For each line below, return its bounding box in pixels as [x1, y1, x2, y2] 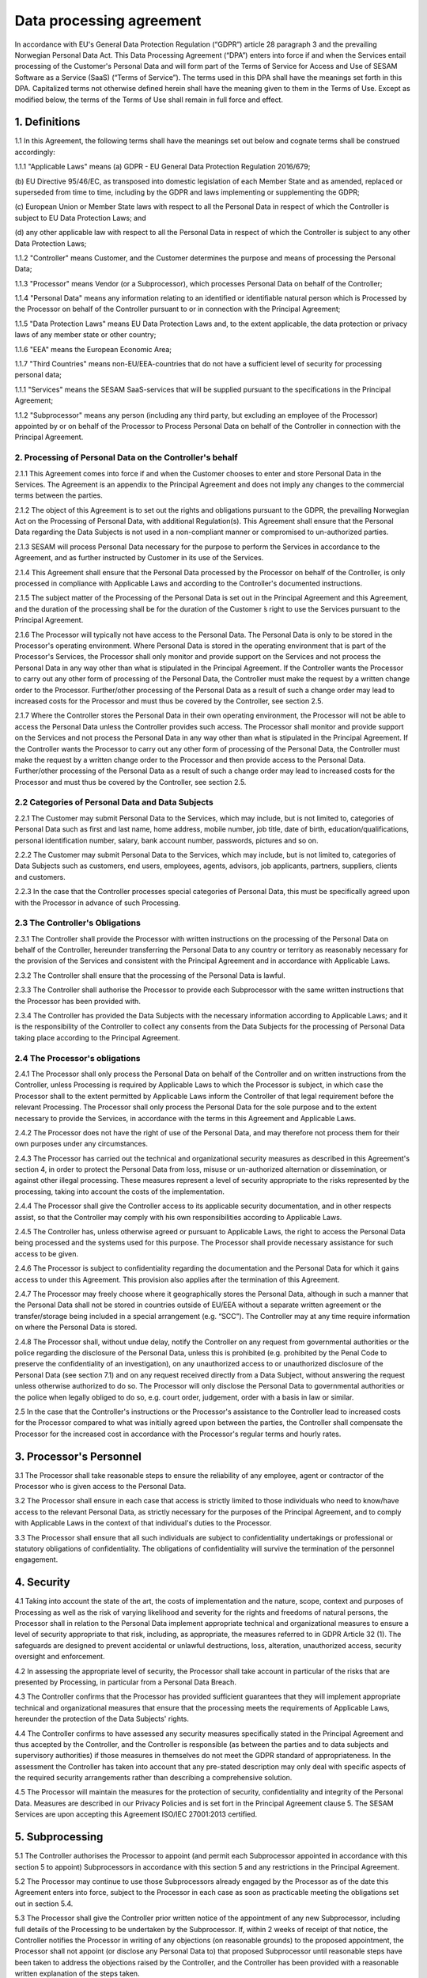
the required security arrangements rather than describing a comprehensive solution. [14, 1773, 293, 1783]
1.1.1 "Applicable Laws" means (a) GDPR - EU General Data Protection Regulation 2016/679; [14, 162, 311, 172]
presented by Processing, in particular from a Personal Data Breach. [14, 1677, 236, 1687]
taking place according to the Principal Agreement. [14, 1033, 181, 1042]
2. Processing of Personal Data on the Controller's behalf [14, 452, 238, 463]
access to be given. [14, 1249, 79, 1258]
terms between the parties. [14, 491, 103, 500]
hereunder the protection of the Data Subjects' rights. [14, 1714, 190, 1724]
